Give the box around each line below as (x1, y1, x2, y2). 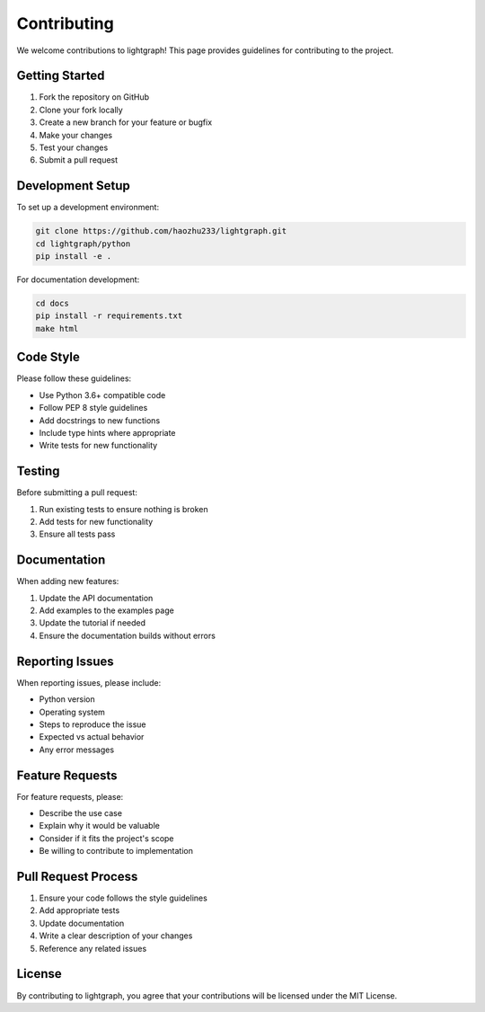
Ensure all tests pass (39, 528, 116, 539)
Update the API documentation (39, 592, 154, 603)
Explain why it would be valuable (39, 821, 161, 831)
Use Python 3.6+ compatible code (39, 389, 166, 400)
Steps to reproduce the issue (39, 719, 146, 730)
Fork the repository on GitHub (39, 92, 150, 102)
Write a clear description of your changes (39, 930, 193, 941)
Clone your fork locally (39, 104, 123, 115)
